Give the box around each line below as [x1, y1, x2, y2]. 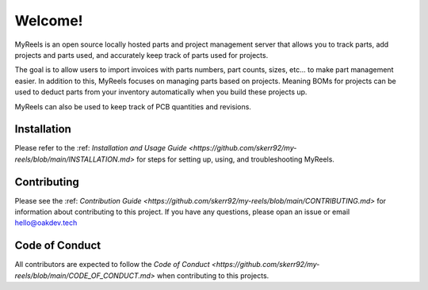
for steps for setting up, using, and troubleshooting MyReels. [136, 155, 334, 164]
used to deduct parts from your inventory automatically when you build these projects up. [14, 87, 308, 97]
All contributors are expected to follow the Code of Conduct [14, 260, 210, 269]
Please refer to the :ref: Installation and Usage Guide [14, 143, 188, 153]
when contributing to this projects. [157, 270, 269, 280]
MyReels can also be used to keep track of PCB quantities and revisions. [14, 101, 251, 111]
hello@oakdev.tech [14, 218, 78, 227]
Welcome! [14, 12, 83, 29]
